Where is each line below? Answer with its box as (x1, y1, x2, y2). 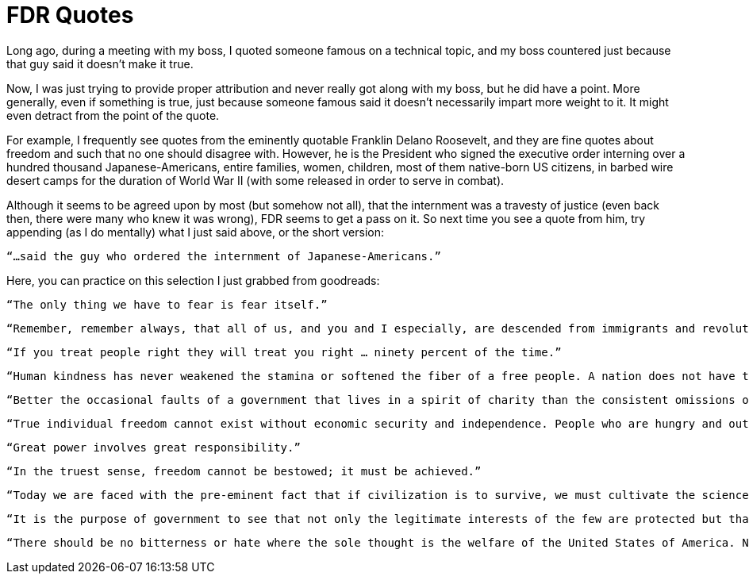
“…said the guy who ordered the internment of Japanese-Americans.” (6, 249, 441, 263)
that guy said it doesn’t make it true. (6, 56, 194, 71)
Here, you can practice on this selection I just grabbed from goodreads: (6, 273, 380, 287)
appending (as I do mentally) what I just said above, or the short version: (6, 225, 385, 239)
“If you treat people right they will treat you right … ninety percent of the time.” (6, 345, 562, 359)
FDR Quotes (6, 2, 134, 29)
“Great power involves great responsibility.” (6, 440, 301, 454)
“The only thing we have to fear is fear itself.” (6, 298, 328, 311)
